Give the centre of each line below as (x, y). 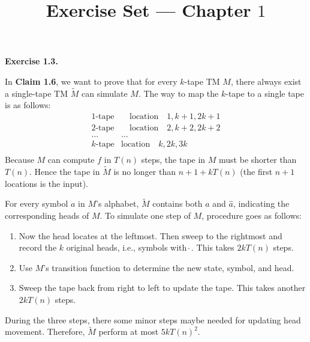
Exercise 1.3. (31, 61)
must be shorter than (258, 160)
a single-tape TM (37, 93)
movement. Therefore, (45, 331)
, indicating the (261, 203)
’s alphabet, (118, 203)
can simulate (104, 93)
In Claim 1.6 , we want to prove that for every (91, 81)
